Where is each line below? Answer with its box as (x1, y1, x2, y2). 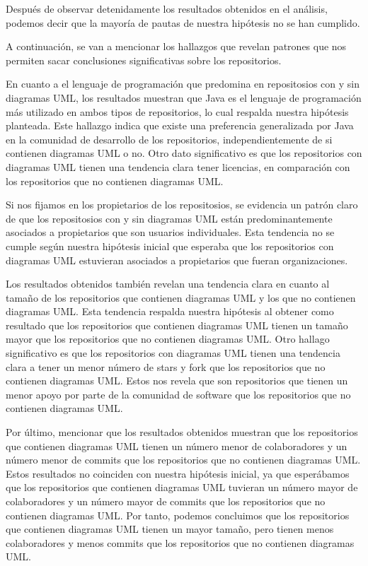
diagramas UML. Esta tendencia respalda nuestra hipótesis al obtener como (6, 304, 334, 319)
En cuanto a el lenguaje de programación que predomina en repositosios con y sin (6, 76, 360, 91)
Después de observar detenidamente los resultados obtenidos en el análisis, (6, 1, 328, 16)
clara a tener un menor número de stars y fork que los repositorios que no (6, 359, 326, 374)
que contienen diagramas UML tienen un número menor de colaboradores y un (6, 438, 347, 453)
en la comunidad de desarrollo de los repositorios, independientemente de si (6, 131, 333, 146)
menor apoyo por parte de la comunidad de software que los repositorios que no (6, 387, 351, 401)
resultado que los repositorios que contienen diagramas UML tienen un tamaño (6, 317, 348, 332)
